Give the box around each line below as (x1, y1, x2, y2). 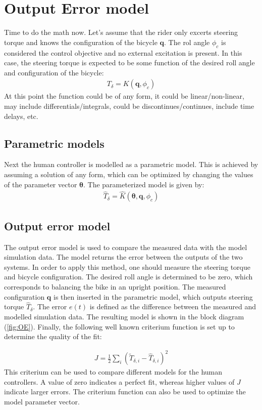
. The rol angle (164, 36, 210, 47)
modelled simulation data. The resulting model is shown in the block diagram (4, 311, 244, 321)
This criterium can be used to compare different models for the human (4, 366, 223, 377)
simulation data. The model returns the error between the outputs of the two (4, 252, 243, 262)
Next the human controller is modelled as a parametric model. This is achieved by (4, 159, 258, 170)
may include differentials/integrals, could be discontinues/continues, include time (4, 100, 254, 111)
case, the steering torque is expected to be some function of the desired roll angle (4, 57, 255, 68)
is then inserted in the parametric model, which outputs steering (54, 291, 253, 302)
